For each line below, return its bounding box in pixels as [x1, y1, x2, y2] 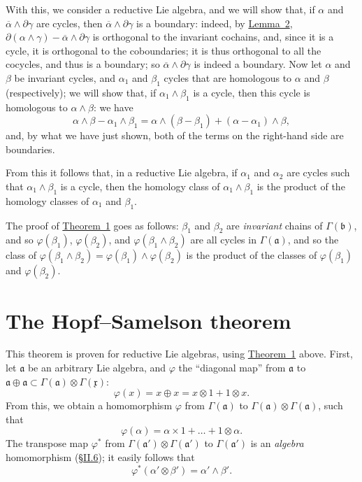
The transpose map [6, 436, 89, 451]
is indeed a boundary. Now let [194, 57, 322, 71]
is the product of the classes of [186, 248, 317, 262]
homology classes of [6, 193, 89, 208]
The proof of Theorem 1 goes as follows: [6, 218, 179, 232]
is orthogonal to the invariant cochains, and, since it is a [92, 29, 334, 44]
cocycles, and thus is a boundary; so [6, 57, 160, 71]
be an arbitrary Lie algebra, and [27, 360, 166, 375]
